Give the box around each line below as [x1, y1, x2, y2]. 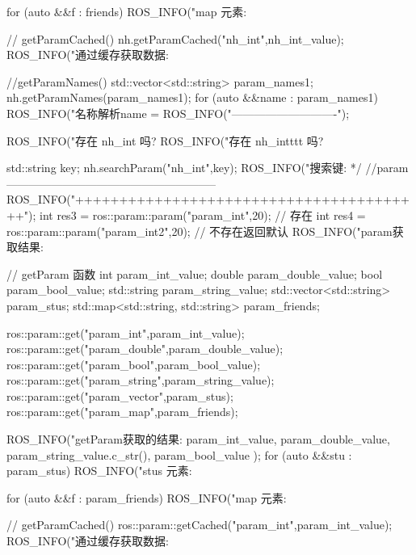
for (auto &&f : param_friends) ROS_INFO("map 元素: [6, 489, 287, 506]
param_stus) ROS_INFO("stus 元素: [6, 462, 192, 479]
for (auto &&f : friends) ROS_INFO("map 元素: [6, 3, 247, 19]
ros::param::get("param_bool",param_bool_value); [6, 355, 261, 372]
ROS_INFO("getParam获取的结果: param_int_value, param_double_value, [6, 431, 390, 448]
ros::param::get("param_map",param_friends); [6, 403, 238, 420]
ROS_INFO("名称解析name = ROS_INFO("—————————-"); [6, 104, 350, 121]
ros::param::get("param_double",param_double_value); [6, 340, 284, 357]
